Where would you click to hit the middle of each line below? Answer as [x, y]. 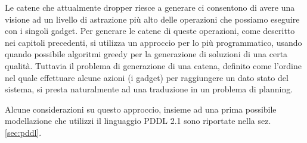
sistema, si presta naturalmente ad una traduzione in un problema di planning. [149, 89]
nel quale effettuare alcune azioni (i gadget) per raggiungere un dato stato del [147, 77]
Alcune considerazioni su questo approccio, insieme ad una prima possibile [141, 109]
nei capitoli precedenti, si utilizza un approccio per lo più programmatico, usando [153, 42]
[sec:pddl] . [23, 132]
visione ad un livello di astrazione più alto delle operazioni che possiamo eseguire [152, 19]
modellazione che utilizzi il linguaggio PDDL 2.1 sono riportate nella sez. [138, 121]
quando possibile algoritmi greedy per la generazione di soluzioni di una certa [146, 54]
